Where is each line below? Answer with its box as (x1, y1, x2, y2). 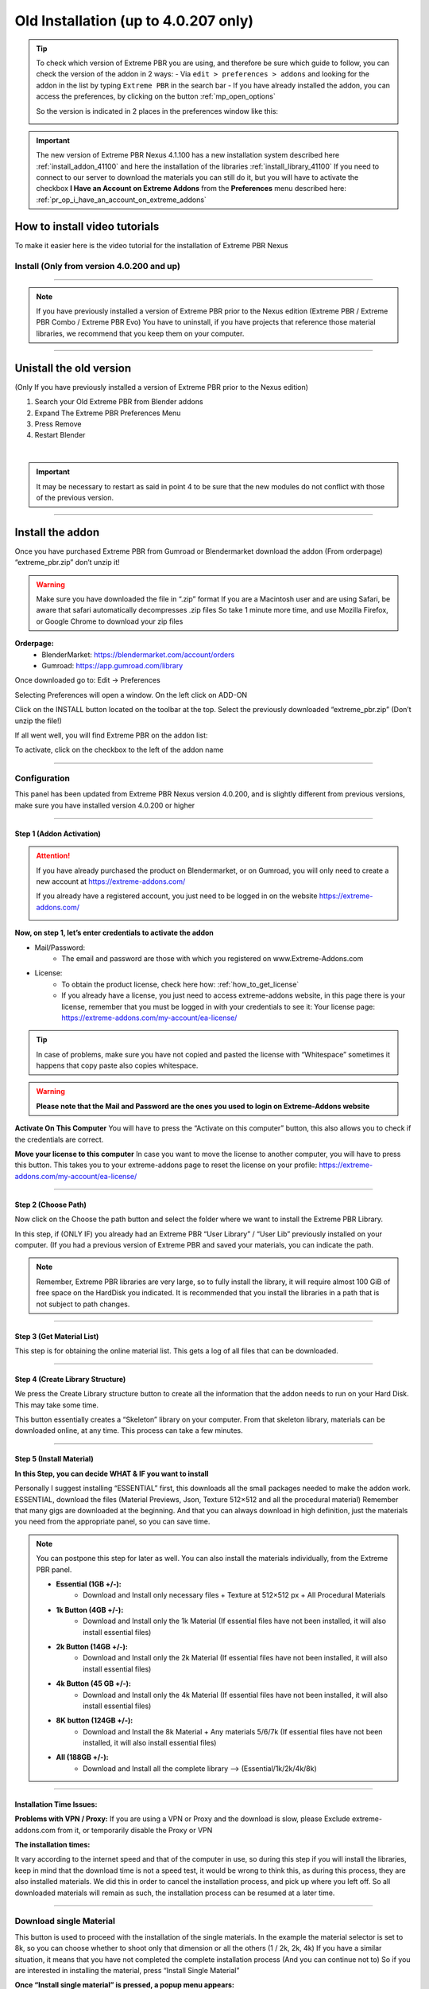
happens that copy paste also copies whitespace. (36, 1061, 199, 1070)
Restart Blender (34, 430, 86, 440)
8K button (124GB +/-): (56, 1715, 133, 1726)
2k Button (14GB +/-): (56, 1641, 129, 1651)
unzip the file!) (14, 716, 63, 726)
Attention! (36, 851, 71, 861)
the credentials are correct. (14, 1135, 104, 1144)
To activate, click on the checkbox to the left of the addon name (14, 745, 224, 755)
